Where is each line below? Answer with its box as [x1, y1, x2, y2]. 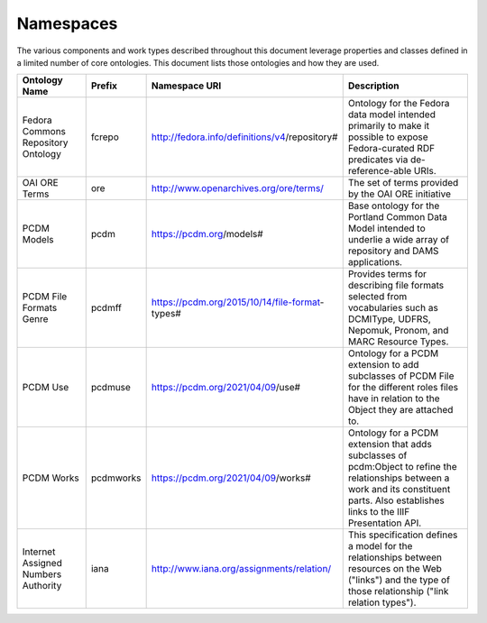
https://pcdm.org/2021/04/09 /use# [151, 381, 301, 394]
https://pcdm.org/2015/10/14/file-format [151, 296, 320, 308]
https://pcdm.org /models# [151, 228, 263, 241]
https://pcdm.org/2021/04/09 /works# [151, 472, 311, 484]
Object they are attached [347, 404, 454, 417]
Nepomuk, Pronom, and [347, 325, 449, 337]
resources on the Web [347, 563, 442, 575]
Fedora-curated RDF [347, 142, 436, 155]
